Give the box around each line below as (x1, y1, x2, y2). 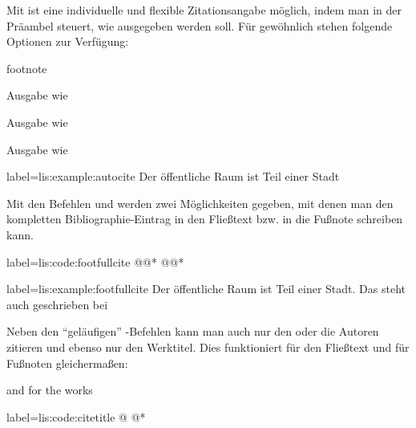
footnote (6, 59, 47, 76)
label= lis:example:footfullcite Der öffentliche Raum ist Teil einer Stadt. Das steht (6, 280, 406, 297)
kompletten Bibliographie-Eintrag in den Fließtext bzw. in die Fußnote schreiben (6, 210, 403, 227)
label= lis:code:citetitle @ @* (6, 408, 146, 425)
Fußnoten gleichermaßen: (6, 354, 128, 371)
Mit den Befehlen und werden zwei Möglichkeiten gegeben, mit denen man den (6, 194, 394, 211)
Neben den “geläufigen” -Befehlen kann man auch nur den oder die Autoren (6, 323, 379, 340)
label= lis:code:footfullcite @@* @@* (6, 253, 184, 270)
